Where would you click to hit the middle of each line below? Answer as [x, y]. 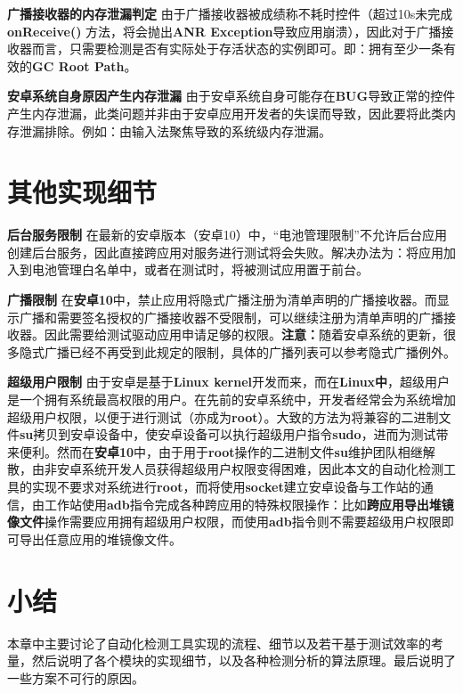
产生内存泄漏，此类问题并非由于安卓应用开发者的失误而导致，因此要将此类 [225, 113]
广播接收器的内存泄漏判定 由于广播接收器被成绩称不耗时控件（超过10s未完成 [230, 13]
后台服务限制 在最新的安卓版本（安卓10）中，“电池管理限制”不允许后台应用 [227, 235]
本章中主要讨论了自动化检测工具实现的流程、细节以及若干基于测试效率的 [219, 643]
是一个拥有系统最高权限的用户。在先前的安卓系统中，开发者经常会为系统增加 [231, 399]
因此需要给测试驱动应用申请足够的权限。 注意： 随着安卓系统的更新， [244, 334]
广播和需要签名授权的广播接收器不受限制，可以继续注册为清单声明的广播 [231, 317]
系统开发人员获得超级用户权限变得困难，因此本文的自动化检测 [262, 469]
